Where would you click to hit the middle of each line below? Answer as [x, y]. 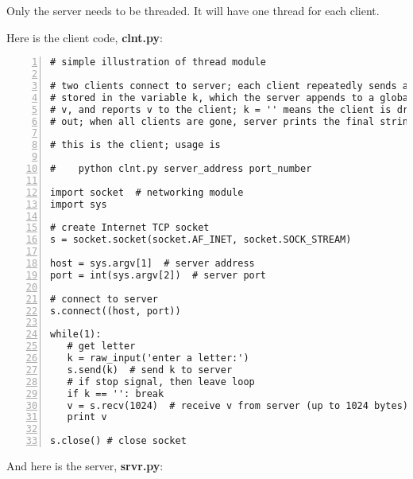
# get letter [101, 347]
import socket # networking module [147, 192]
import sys [79, 204]
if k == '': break [116, 393]
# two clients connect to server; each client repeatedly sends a [230, 86]
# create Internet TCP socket [130, 228]
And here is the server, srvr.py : [85, 466]
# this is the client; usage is [135, 145]
